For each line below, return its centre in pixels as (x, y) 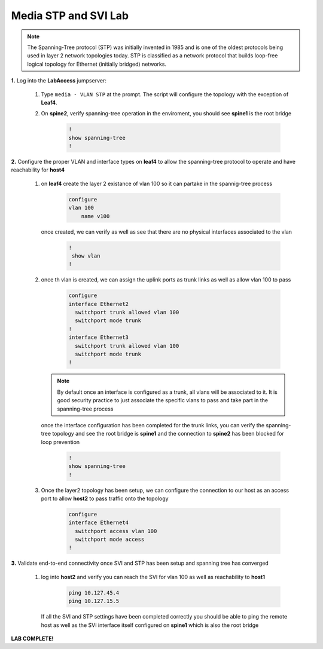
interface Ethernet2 (98, 304)
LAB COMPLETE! (32, 638)
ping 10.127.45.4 (94, 593)
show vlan (86, 256)
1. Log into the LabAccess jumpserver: (59, 81)
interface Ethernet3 (98, 337)
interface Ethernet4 (98, 523)
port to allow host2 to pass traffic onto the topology (105, 498)
